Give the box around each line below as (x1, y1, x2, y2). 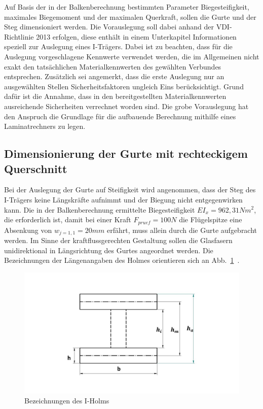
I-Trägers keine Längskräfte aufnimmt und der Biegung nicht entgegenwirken (4, 194, 243, 204)
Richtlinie (4, 31, 34, 42)
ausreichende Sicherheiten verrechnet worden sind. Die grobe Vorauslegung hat (4, 100, 249, 111)
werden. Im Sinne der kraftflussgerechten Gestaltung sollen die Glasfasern (4, 235, 233, 245)
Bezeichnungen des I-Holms (24, 395, 109, 405)
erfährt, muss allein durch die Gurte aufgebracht (107, 224, 257, 235)
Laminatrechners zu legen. (4, 121, 86, 131)
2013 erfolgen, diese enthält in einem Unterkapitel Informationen (36, 31, 237, 42)
